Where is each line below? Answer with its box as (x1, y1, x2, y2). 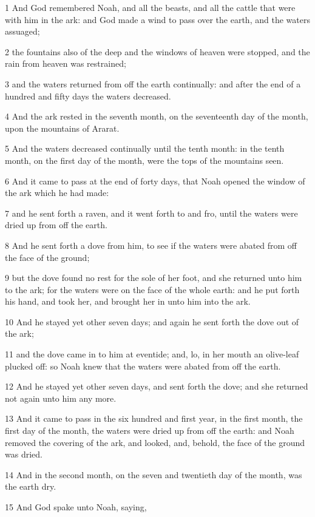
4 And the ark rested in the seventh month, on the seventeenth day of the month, (5, 110, 308, 123)
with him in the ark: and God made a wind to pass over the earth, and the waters (5, 13, 310, 25)
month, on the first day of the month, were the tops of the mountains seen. (5, 154, 284, 166)
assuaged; (5, 25, 40, 38)
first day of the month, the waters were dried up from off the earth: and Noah (5, 424, 294, 437)
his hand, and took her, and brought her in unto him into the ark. (5, 295, 251, 308)
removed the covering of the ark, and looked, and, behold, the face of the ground (5, 436, 305, 448)
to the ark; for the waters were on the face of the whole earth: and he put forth (5, 283, 300, 296)
